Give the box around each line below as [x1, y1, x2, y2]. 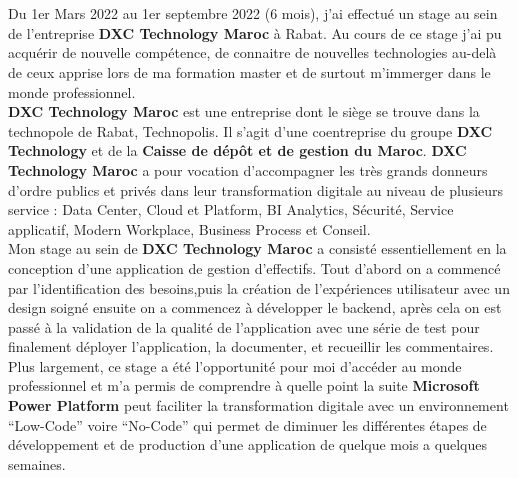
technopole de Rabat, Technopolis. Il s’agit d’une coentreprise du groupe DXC [8, 120, 493, 141]
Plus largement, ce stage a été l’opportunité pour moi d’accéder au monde [8, 355, 462, 376]
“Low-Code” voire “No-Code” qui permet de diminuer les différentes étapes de [8, 414, 487, 435]
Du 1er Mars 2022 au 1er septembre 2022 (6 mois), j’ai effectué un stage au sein [8, 3, 498, 24]
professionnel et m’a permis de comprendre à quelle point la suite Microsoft [8, 375, 480, 396]
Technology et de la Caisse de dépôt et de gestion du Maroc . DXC [8, 140, 467, 161]
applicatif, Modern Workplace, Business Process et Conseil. [8, 218, 371, 239]
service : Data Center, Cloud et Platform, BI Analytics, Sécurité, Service [8, 199, 454, 220]
